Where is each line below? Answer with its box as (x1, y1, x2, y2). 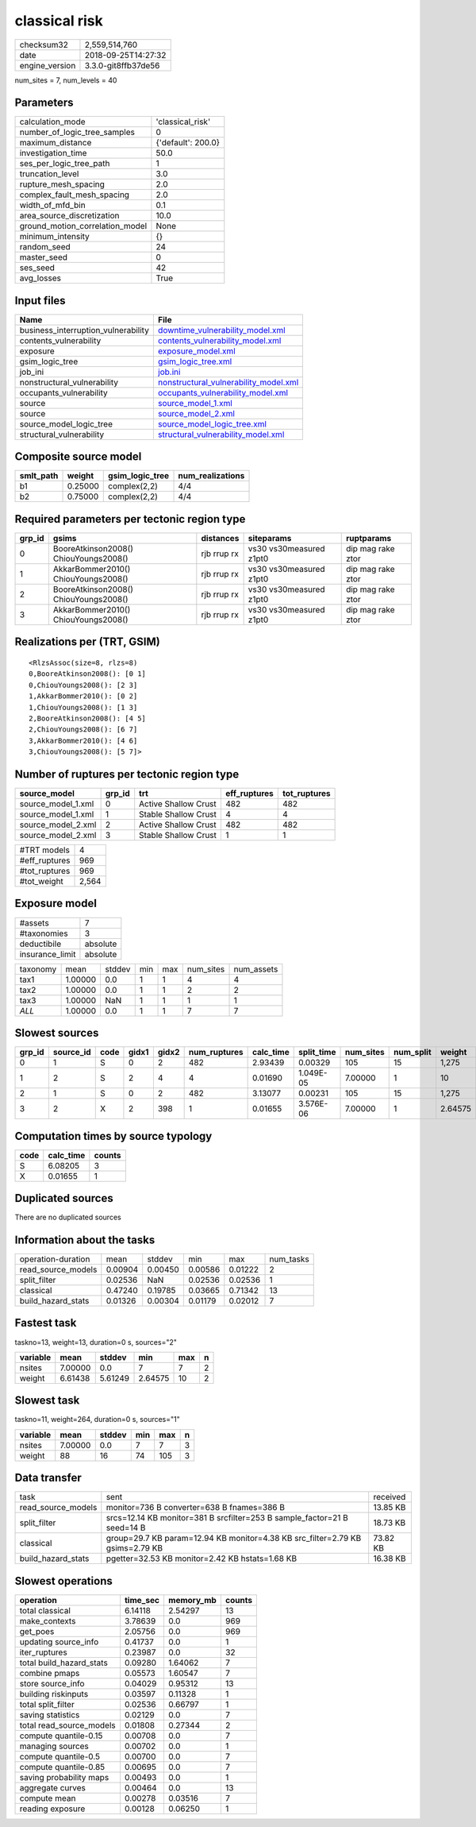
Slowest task (14, 1394, 80, 1408)
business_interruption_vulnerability (19, 324, 150, 335)
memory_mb (167, 1594, 217, 1605)
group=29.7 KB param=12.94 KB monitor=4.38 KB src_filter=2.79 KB (106, 1533, 362, 1544)
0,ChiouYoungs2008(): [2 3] (29, 680, 138, 689)
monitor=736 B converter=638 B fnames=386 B (106, 1502, 286, 1513)
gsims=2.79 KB (106, 1543, 163, 1554)
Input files (14, 294, 67, 307)
